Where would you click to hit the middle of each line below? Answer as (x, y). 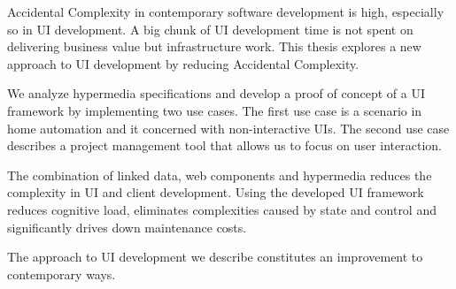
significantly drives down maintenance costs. (127, 227)
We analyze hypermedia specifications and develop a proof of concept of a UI (216, 93)
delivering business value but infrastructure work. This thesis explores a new (214, 46)
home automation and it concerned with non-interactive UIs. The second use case (228, 128)
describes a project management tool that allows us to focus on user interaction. (224, 145)
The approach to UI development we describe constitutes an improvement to (215, 257)
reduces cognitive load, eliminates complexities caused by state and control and (222, 209)
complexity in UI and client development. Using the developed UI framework (216, 192)
